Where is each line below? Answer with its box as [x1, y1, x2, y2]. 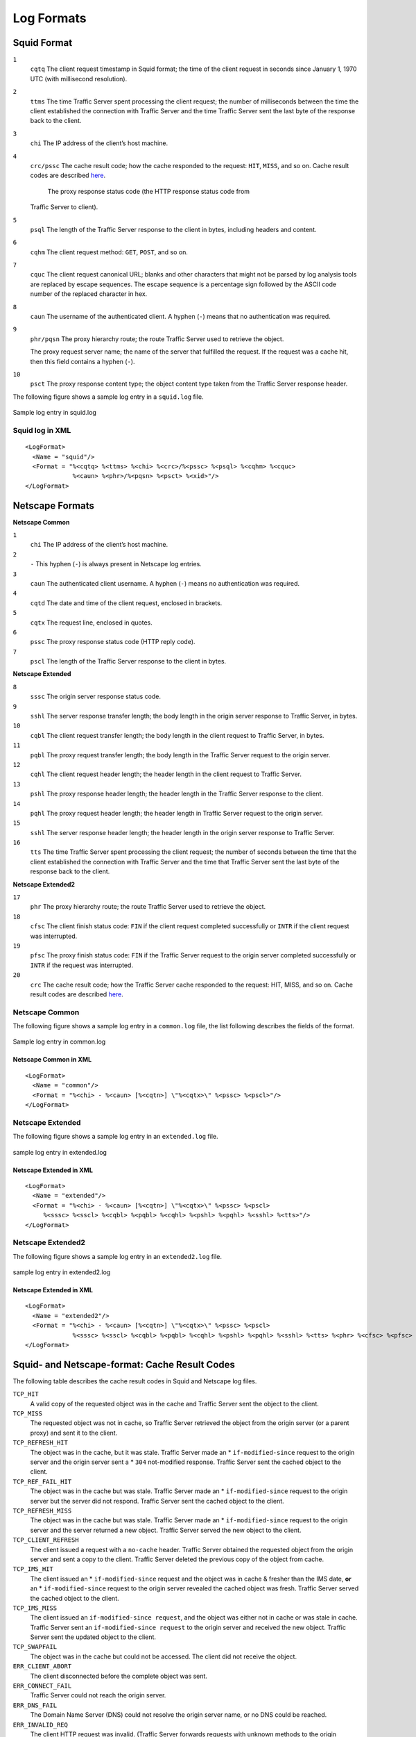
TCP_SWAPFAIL [12, 1643, 58, 1651]
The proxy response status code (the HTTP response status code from [47, 187, 250, 195]
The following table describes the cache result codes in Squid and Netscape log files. [12, 1376, 257, 1385]
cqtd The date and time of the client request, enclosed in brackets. [30, 598, 223, 607]
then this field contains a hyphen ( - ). [30, 357, 135, 365]
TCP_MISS [12, 1410, 43, 1417]
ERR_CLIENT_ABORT [12, 1663, 72, 1670]
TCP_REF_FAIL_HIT [12, 1477, 72, 1485]
